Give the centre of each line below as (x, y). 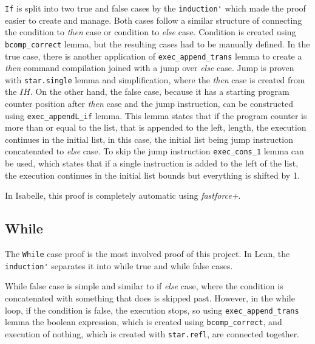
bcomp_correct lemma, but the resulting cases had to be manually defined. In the (157, 43)
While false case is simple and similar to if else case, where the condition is (144, 286)
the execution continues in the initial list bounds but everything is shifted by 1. (152, 175)
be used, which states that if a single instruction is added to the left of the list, (152, 163)
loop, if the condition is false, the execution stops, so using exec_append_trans (152, 310)
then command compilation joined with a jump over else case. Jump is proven (150, 68)
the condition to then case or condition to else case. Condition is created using (151, 32)
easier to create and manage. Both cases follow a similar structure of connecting (154, 20)
